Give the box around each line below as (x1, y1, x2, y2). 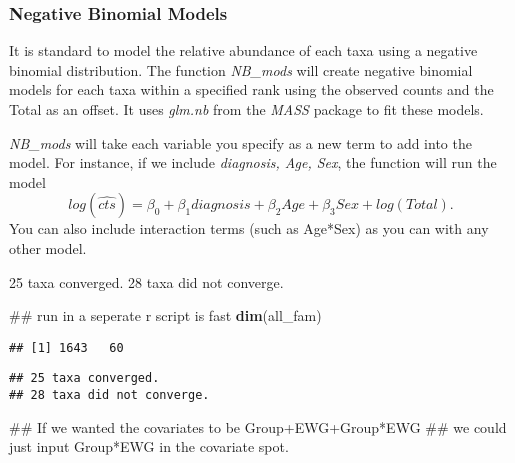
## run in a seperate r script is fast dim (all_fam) (9, 305, 322, 326)
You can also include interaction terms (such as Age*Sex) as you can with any (9, 218, 489, 239)
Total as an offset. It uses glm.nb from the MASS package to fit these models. (9, 99, 484, 119)
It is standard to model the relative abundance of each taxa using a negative (9, 40, 478, 61)
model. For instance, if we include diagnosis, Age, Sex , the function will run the (9, 152, 497, 173)
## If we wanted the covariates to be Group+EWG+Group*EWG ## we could (9, 416, 507, 437)
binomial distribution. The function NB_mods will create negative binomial (9, 59, 473, 80)
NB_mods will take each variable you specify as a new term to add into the (9, 132, 472, 153)
